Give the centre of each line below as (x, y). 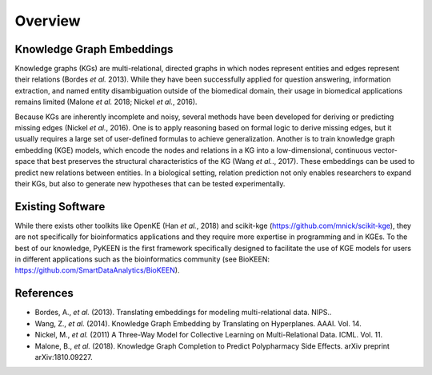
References (44, 293)
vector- (385, 150)
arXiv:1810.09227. (64, 357)
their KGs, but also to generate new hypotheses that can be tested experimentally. (150, 183)
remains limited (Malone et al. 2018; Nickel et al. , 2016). (106, 102)
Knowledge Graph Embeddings (94, 49)
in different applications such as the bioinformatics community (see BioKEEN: (142, 259)
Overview (48, 21)
